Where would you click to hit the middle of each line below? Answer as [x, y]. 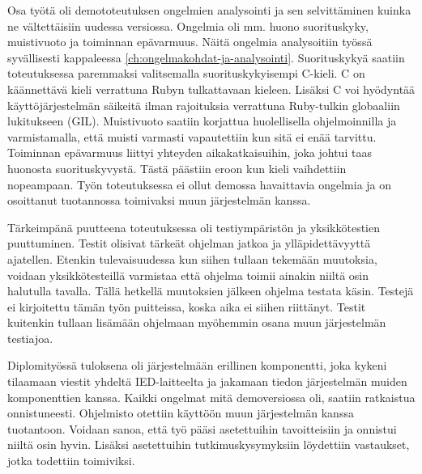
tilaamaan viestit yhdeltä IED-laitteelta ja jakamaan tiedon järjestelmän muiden [207, 381]
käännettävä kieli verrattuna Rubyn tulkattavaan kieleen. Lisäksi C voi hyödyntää [211, 89]
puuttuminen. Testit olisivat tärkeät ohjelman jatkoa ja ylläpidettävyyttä [189, 243]
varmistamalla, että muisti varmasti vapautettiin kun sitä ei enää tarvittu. [192, 136]
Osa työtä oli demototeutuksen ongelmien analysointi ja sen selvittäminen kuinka [209, 10]
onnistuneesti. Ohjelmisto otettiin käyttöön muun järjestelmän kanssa [181, 413]
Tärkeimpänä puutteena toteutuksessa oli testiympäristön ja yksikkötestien [194, 227]
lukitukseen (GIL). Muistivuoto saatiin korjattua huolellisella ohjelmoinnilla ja [202, 121]
